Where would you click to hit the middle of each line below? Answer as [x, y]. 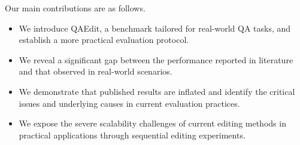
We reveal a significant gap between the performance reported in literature [156, 59]
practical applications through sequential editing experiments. [132, 135]
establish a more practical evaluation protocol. [104, 40]
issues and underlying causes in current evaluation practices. [129, 103]
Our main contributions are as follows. [75, 8]
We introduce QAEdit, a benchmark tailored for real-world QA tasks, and [155, 28]
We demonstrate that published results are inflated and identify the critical [157, 91]
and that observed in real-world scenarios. [96, 71]
